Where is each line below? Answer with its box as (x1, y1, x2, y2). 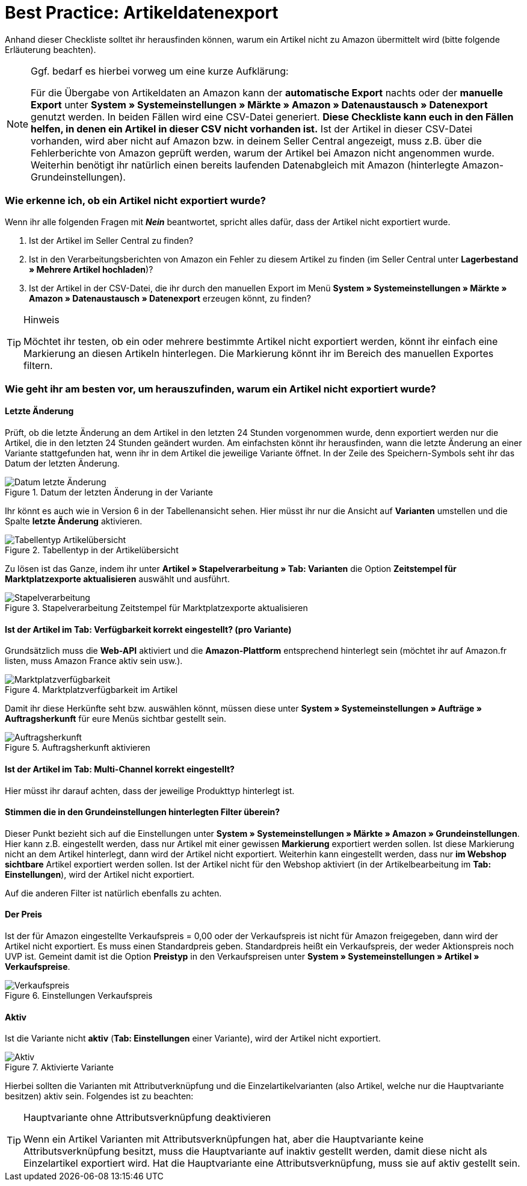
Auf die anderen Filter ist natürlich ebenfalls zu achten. (5, 887, 222, 898)
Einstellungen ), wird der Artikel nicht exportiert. (5, 869, 195, 880)
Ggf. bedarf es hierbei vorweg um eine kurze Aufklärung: (31, 64, 289, 77)
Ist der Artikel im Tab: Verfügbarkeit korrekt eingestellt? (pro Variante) (5, 624, 292, 635)
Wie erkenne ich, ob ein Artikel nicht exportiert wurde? (5, 194, 266, 207)
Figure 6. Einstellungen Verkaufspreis (5, 990, 153, 1001)
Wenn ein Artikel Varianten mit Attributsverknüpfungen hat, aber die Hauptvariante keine (23, 1133, 424, 1146)
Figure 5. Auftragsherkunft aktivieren (5, 742, 150, 753)
